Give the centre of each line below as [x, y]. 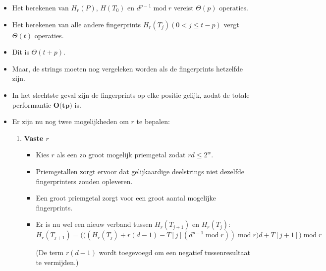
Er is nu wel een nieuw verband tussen [94, 224]
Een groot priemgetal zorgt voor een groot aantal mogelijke [126, 198]
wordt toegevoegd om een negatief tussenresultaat [174, 252]
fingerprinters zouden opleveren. [84, 181]
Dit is [21, 52]
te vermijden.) [57, 262]
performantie [32, 104]
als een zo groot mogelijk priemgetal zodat [121, 155]
